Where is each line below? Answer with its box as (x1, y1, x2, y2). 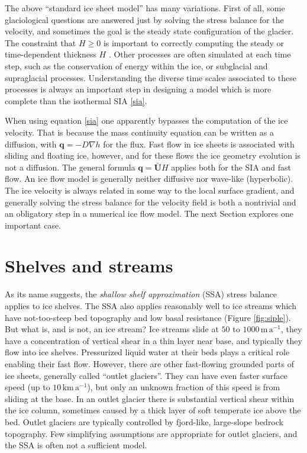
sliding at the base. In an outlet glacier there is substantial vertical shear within (5, 392, 295, 404)
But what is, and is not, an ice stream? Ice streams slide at (5, 323, 219, 335)
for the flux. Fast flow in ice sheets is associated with (103, 137, 295, 150)
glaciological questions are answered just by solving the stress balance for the (5, 13, 284, 25)
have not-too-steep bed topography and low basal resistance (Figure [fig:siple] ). (5, 311, 291, 323)
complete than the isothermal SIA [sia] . (5, 94, 147, 107)
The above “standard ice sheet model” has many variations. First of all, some (5, 2, 285, 14)
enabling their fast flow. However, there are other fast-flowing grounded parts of (5, 357, 294, 370)
